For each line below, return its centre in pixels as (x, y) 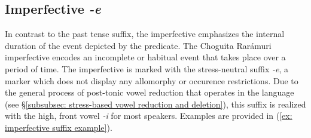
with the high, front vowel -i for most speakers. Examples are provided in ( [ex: (149, 116)
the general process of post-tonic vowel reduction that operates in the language (150, 92)
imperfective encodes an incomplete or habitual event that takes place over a (145, 57)
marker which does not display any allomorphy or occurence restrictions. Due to (152, 80)
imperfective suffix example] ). (59, 127)
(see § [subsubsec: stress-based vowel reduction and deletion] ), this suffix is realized (155, 104)
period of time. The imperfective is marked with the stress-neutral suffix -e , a (147, 68)
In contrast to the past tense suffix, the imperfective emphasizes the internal (145, 34)
